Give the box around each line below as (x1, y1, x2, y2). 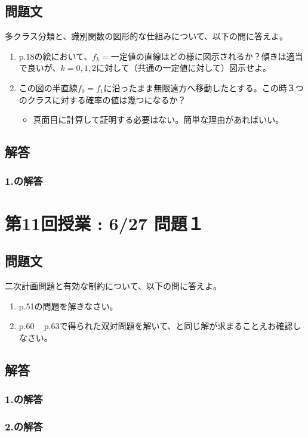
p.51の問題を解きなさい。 (19, 299, 118, 312)
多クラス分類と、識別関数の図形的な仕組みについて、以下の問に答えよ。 (5, 30, 288, 42)
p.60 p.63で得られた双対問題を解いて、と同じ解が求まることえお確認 (19, 320, 293, 332)
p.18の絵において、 (19, 49, 93, 62)
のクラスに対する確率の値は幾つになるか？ (19, 93, 186, 106)
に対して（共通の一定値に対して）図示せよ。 (96, 61, 272, 74)
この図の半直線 (19, 81, 78, 94)
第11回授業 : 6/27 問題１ (5, 210, 204, 235)
